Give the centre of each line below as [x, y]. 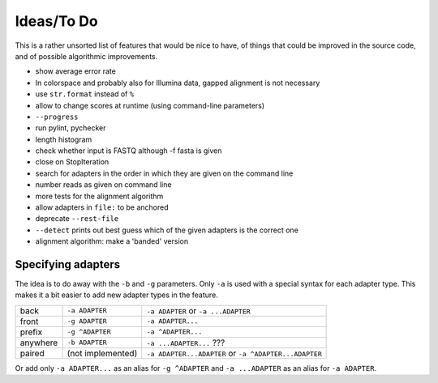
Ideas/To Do [56, 21]
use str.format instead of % [85, 94]
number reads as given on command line [103, 185]
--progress [57, 117]
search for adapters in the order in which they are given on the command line [164, 173]
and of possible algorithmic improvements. [86, 56]
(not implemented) [102, 353]
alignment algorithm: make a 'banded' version [112, 241]
